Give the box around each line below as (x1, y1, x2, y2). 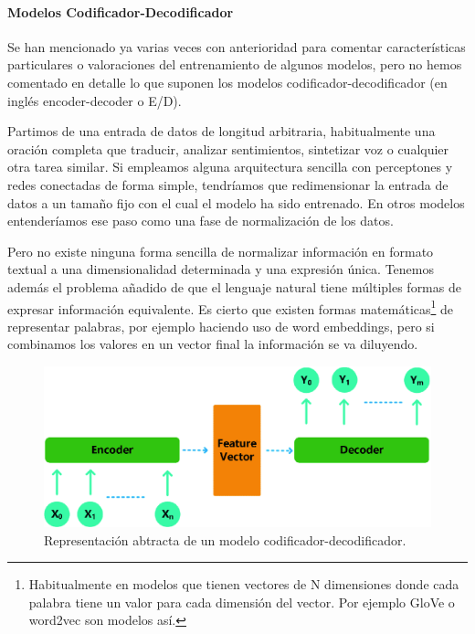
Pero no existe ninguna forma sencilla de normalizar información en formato (7, 241, 434, 260)
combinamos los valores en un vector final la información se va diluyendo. (7, 334, 418, 354)
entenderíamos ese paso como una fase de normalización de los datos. (7, 211, 394, 230)
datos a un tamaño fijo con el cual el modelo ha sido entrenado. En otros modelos (7, 193, 465, 212)
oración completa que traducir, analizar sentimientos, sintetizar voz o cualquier (7, 139, 449, 158)
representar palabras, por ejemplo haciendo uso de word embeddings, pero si (7, 316, 435, 335)
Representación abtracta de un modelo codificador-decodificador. (44, 530, 406, 549)
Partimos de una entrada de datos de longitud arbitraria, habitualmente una (7, 122, 436, 141)
